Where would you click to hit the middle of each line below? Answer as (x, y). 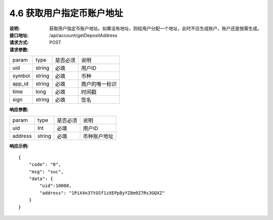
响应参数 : (19, 109)
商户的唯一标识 (99, 84)
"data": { (41, 179)
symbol (21, 76)
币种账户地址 (98, 136)
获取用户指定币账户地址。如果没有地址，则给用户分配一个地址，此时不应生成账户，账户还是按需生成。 (155, 28)
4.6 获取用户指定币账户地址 (66, 13)
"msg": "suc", (46, 172)
